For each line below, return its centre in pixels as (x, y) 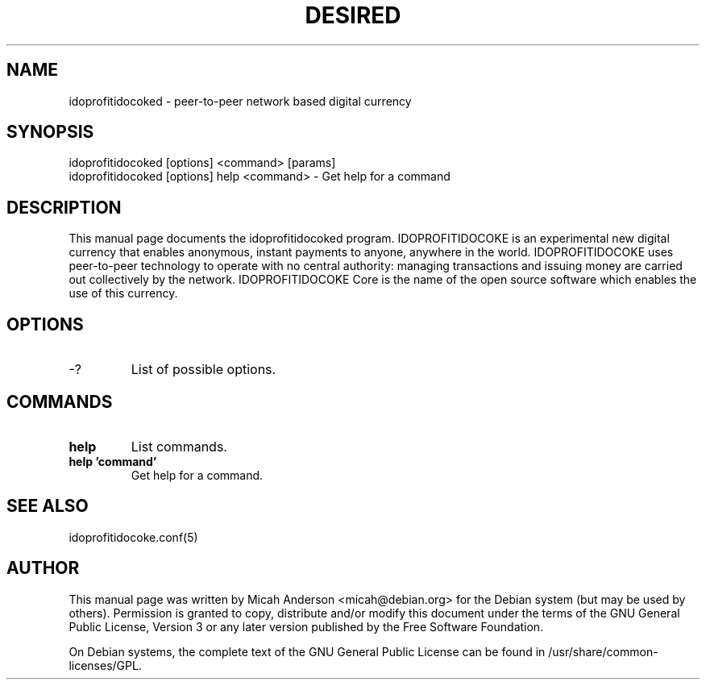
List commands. (179, 446)
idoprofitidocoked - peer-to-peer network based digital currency (240, 101)
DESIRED (353, 15)
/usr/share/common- (603, 651)
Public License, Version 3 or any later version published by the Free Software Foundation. (306, 626)
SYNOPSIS (50, 132)
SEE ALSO (48, 506)
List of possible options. (203, 370)
